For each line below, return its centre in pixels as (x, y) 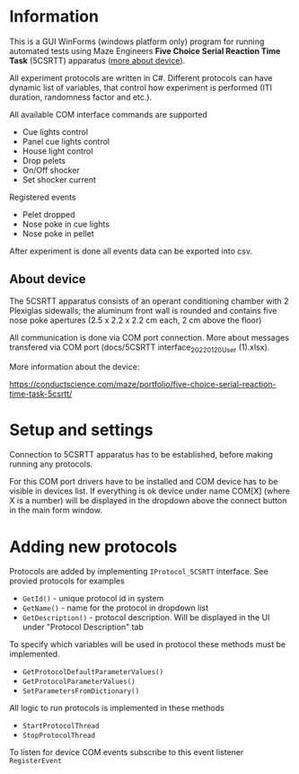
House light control (57, 151)
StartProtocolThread (61, 726)
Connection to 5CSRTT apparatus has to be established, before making (141, 455)
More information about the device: (75, 367)
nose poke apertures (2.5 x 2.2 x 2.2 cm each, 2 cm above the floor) (136, 320)
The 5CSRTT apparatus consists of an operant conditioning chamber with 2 (149, 301)
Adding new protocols (93, 547)
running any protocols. (51, 464)
